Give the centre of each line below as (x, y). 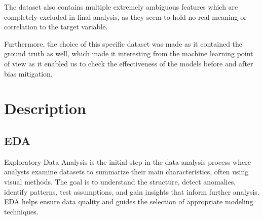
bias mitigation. (28, 73)
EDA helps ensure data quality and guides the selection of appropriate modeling (129, 201)
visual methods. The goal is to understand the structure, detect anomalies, (120, 181)
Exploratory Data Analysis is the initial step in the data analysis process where (127, 161)
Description (45, 108)
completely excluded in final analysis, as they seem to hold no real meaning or (125, 16)
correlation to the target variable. (56, 27)
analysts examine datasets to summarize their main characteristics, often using (126, 172)
